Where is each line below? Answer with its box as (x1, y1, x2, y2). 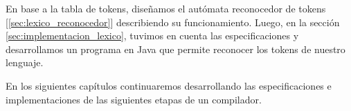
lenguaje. (6, 55, 44, 70)
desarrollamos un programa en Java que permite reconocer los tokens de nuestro (6, 41, 345, 56)
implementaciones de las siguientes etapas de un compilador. (6, 92, 262, 106)
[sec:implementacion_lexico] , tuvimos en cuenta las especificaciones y (6, 28, 299, 43)
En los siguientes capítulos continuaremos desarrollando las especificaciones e (6, 78, 332, 92)
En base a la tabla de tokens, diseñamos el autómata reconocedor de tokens (6, 1, 326, 15)
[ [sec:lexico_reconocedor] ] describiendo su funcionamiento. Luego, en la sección (6, 14, 340, 29)
